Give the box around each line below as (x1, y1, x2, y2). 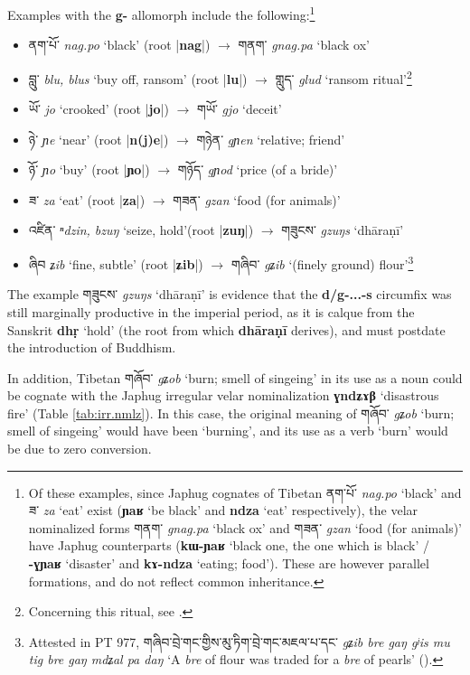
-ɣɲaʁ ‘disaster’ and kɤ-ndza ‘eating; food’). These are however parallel (28, 554, 429, 573)
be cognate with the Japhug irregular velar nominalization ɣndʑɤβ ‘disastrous (7, 386, 439, 405)
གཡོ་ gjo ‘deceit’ (196, 99, 282, 118)
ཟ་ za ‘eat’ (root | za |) (28, 190, 146, 209)
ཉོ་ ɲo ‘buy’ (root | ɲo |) (28, 160, 150, 179)
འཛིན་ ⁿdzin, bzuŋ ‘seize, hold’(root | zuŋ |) (28, 220, 254, 239)
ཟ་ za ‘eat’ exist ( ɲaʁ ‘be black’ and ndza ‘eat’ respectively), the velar (28, 501, 418, 520)
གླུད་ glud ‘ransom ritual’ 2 (275, 66, 412, 88)
